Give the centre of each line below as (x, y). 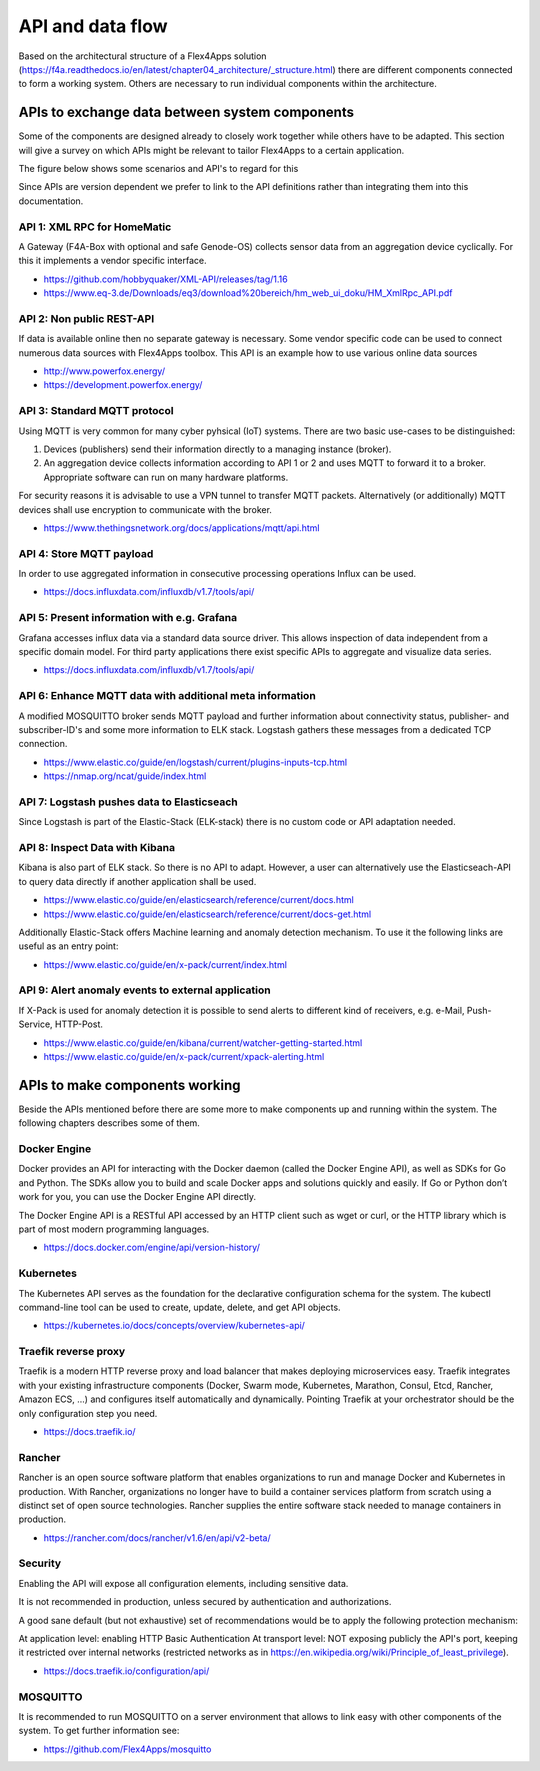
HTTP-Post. (79, 1024)
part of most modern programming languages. (114, 1229)
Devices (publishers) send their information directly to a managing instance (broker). (217, 449)
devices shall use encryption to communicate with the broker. (145, 509)
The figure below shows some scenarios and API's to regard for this (158, 169)
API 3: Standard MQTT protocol (96, 411)
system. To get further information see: (99, 1731)
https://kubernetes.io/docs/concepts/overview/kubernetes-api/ (174, 1326)
